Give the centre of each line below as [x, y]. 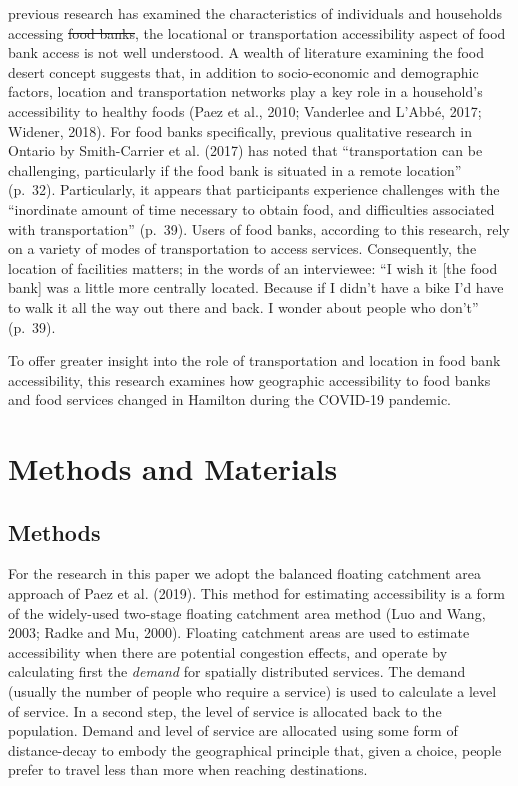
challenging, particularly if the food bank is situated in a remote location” [235, 169]
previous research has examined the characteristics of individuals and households [255, 13]
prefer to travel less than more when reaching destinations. [188, 769]
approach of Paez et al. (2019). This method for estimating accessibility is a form [256, 593]
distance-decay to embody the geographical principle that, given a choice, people [255, 749]
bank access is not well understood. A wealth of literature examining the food [246, 52]
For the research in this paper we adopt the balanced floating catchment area [245, 573]
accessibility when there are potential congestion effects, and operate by [228, 651]
